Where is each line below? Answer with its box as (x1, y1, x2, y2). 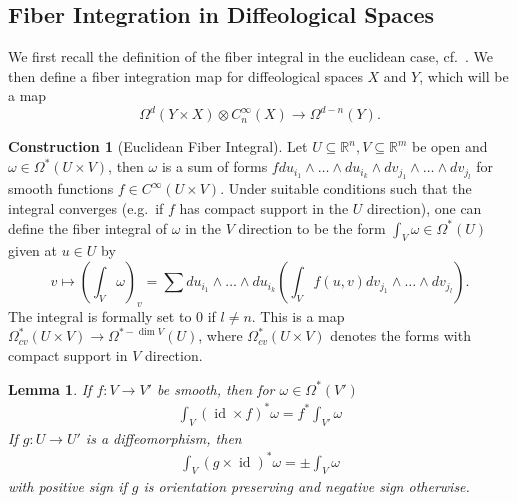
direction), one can (367, 198, 482, 219)
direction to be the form (238, 217, 386, 238)
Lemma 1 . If (8, 378, 92, 399)
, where (198, 325, 243, 346)
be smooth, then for (156, 378, 275, 399)
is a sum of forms (161, 156, 268, 177)
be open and (412, 136, 488, 157)
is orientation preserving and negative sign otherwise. (143, 476, 470, 497)
